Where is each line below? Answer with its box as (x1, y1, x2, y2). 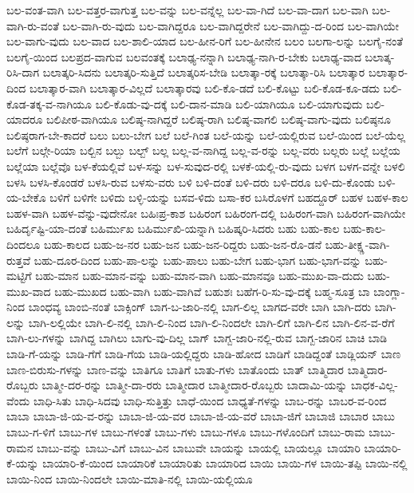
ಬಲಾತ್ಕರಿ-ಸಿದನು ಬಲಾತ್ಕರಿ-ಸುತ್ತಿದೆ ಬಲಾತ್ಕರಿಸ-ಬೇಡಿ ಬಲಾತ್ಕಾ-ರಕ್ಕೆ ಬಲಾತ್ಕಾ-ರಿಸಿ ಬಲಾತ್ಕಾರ (42, 64, 365, 81)
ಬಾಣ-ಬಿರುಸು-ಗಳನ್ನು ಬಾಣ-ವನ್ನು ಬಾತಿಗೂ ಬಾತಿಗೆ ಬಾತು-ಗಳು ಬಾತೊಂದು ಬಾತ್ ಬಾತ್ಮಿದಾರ (6, 361, 344, 377)
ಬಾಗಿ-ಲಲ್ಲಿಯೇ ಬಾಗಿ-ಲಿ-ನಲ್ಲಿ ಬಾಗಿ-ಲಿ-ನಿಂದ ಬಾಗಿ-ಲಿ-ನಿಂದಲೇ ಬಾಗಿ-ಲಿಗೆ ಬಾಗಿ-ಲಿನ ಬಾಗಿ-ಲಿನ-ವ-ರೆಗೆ (28, 314, 395, 330)
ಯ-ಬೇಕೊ (6, 189, 46, 206)
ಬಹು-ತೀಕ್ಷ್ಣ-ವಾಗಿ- (325, 235, 390, 252)
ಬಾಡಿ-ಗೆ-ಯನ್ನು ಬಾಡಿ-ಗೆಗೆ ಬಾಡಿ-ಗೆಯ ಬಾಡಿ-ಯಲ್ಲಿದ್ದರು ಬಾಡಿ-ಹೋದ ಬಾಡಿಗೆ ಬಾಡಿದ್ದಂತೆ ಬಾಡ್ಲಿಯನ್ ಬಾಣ (6, 345, 401, 362)
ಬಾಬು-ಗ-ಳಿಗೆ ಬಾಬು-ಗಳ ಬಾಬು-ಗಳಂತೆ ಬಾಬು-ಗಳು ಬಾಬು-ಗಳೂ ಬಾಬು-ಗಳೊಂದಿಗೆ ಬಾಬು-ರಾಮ (6, 424, 365, 440)
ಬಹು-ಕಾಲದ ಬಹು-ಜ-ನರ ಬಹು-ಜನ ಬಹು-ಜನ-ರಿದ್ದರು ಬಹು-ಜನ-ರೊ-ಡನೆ (43, 235, 321, 252)
